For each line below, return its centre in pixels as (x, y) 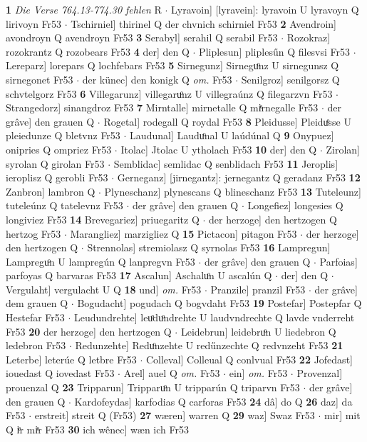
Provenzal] (320, 373)
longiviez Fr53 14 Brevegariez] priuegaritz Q (103, 219)
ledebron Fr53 (36, 345)
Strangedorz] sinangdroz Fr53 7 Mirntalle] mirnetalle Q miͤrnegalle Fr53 (162, 107)
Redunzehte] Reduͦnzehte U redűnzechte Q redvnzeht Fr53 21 (209, 345)
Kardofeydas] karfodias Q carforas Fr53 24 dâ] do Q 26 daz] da (213, 401)
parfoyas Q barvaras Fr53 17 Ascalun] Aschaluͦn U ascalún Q (139, 275)
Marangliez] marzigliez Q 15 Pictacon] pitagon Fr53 (183, 233)
